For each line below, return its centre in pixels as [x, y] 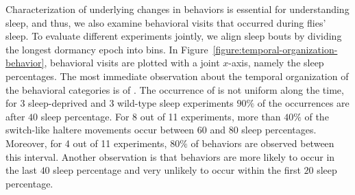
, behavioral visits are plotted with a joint [132, 63]
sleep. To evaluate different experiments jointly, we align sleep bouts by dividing [174, 36]
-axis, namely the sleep [276, 63]
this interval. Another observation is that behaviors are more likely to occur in [170, 156]
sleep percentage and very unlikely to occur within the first [177, 170]
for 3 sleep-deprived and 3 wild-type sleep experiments [120, 103]
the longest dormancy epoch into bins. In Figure [107, 49]
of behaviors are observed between [262, 143]
